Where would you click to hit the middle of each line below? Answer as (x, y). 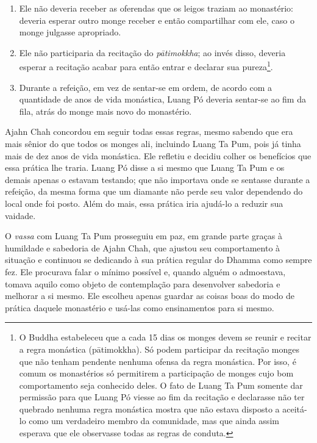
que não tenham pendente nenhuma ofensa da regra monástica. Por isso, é (158, 361)
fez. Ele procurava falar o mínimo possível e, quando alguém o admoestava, (145, 271)
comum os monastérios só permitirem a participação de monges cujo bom (156, 373)
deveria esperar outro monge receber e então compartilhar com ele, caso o (157, 20)
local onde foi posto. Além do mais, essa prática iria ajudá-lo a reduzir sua (144, 203)
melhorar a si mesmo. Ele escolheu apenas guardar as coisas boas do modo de (150, 296)
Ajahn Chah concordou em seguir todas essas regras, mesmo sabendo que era (149, 131)
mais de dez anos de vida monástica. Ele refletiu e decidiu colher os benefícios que (158, 155)
